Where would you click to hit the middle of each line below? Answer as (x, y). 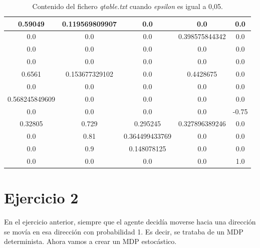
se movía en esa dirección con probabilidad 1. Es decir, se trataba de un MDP (124, 231)
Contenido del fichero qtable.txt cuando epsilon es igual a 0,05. (127, 6)
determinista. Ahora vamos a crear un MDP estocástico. (90, 241)
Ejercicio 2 (41, 198)
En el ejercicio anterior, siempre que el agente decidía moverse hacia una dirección (130, 222)
